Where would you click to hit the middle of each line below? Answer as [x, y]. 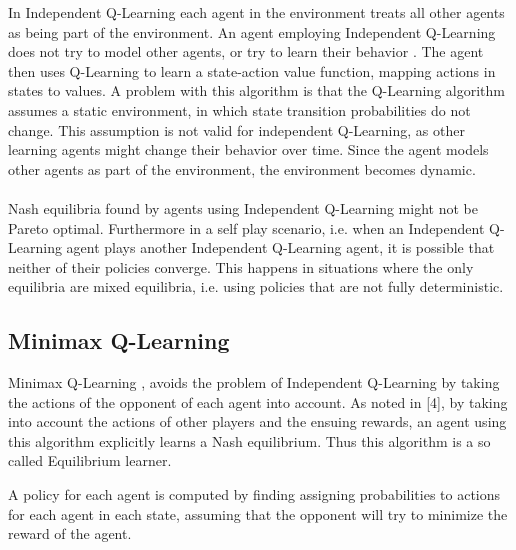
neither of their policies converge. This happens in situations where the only [241, 266]
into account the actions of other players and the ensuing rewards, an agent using [257, 421]
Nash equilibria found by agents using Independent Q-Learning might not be [243, 207]
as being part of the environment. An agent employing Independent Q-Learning [252, 31]
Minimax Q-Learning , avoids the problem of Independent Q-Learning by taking [254, 382]
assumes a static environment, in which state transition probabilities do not [239, 109]
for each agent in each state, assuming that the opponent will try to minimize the [258, 513]
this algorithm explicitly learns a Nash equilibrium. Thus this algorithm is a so [249, 440]
